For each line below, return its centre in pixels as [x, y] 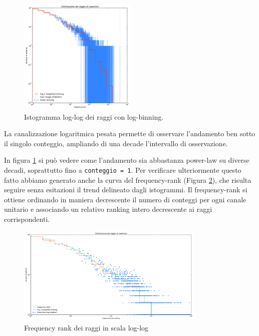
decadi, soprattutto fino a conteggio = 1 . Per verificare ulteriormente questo [123, 170]
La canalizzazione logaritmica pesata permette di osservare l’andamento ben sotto [130, 133]
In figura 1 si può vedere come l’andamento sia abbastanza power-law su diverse [127, 160]
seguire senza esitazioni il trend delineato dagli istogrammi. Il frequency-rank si [126, 190]
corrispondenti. [27, 219]
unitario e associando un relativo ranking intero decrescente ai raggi [108, 209]
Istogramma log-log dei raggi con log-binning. [94, 116]
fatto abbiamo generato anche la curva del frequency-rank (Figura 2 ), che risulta [128, 180]
